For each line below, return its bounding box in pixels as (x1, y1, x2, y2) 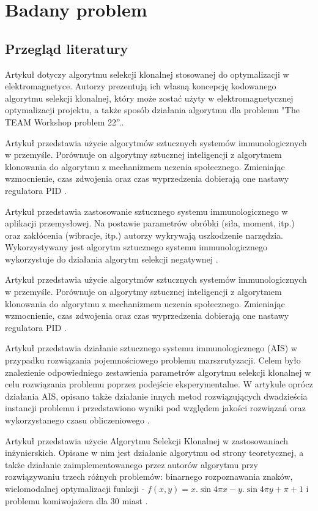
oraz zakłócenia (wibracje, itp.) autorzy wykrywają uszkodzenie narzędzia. (5, 228, 283, 241)
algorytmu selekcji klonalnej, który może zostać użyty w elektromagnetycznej (5, 91, 294, 104)
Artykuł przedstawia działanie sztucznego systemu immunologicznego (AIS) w (5, 341, 297, 354)
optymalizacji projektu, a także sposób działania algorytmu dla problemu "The (5, 103, 300, 116)
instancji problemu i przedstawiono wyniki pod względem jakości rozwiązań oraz (5, 401, 306, 414)
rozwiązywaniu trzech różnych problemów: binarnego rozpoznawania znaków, (5, 470, 293, 483)
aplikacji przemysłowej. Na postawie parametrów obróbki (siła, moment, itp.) (5, 217, 295, 229)
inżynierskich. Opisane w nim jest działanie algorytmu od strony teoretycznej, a (5, 446, 304, 459)
